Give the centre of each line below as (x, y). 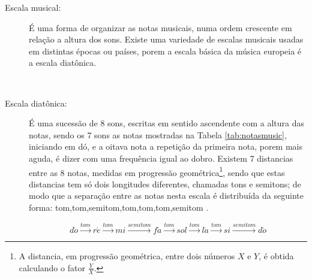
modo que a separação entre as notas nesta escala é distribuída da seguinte (166, 195)
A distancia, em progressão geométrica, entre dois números (127, 256)
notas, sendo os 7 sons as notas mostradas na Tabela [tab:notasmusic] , (158, 134)
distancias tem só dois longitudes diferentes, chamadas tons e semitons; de (165, 184)
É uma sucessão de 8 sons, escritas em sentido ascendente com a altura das (167, 123)
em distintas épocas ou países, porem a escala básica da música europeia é (165, 51)
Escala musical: (33, 7)
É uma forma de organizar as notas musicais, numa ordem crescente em (160, 27)
